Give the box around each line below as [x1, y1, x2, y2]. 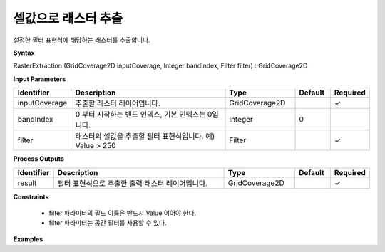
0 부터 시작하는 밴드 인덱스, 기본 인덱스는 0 [75, 110, 212, 120]
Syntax [13, 48, 35, 57]
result [17, 178, 37, 188]
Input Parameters [13, 75, 66, 83]
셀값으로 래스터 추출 [13, 11, 123, 26]
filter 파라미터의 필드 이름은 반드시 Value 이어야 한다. [48, 209, 197, 217]
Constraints [13, 192, 49, 201]
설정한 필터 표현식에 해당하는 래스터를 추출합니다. [13, 36, 151, 44]
